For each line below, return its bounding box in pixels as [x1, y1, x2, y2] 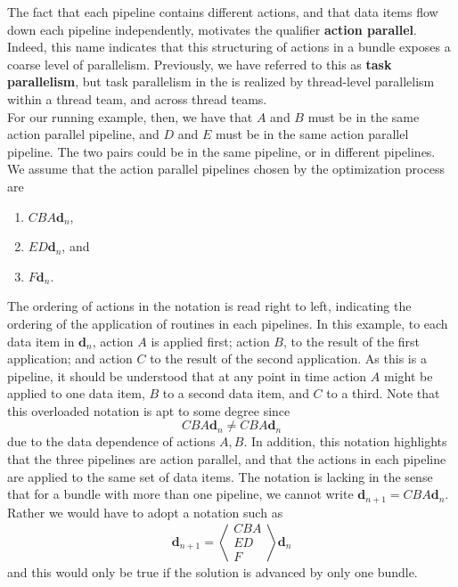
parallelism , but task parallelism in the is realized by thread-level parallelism [7, 72, 435, 91]
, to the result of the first [282, 331, 421, 350]
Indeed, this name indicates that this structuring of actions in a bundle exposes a [7, 37, 451, 56]
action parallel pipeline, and [7, 125, 159, 143]
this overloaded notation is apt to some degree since [7, 401, 290, 420]
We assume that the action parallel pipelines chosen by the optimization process [7, 159, 445, 178]
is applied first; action [151, 331, 270, 350]
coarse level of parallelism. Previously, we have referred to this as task [7, 54, 392, 73]
